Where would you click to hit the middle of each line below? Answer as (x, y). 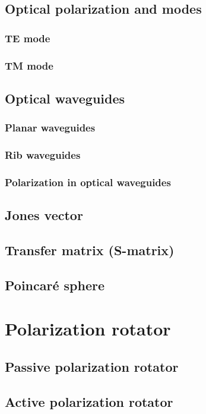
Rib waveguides (43, 155)
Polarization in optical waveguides (88, 182)
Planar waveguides (50, 128)
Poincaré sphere (55, 285)
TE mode (28, 38)
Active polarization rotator (89, 401)
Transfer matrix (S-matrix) (90, 250)
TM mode (29, 65)
